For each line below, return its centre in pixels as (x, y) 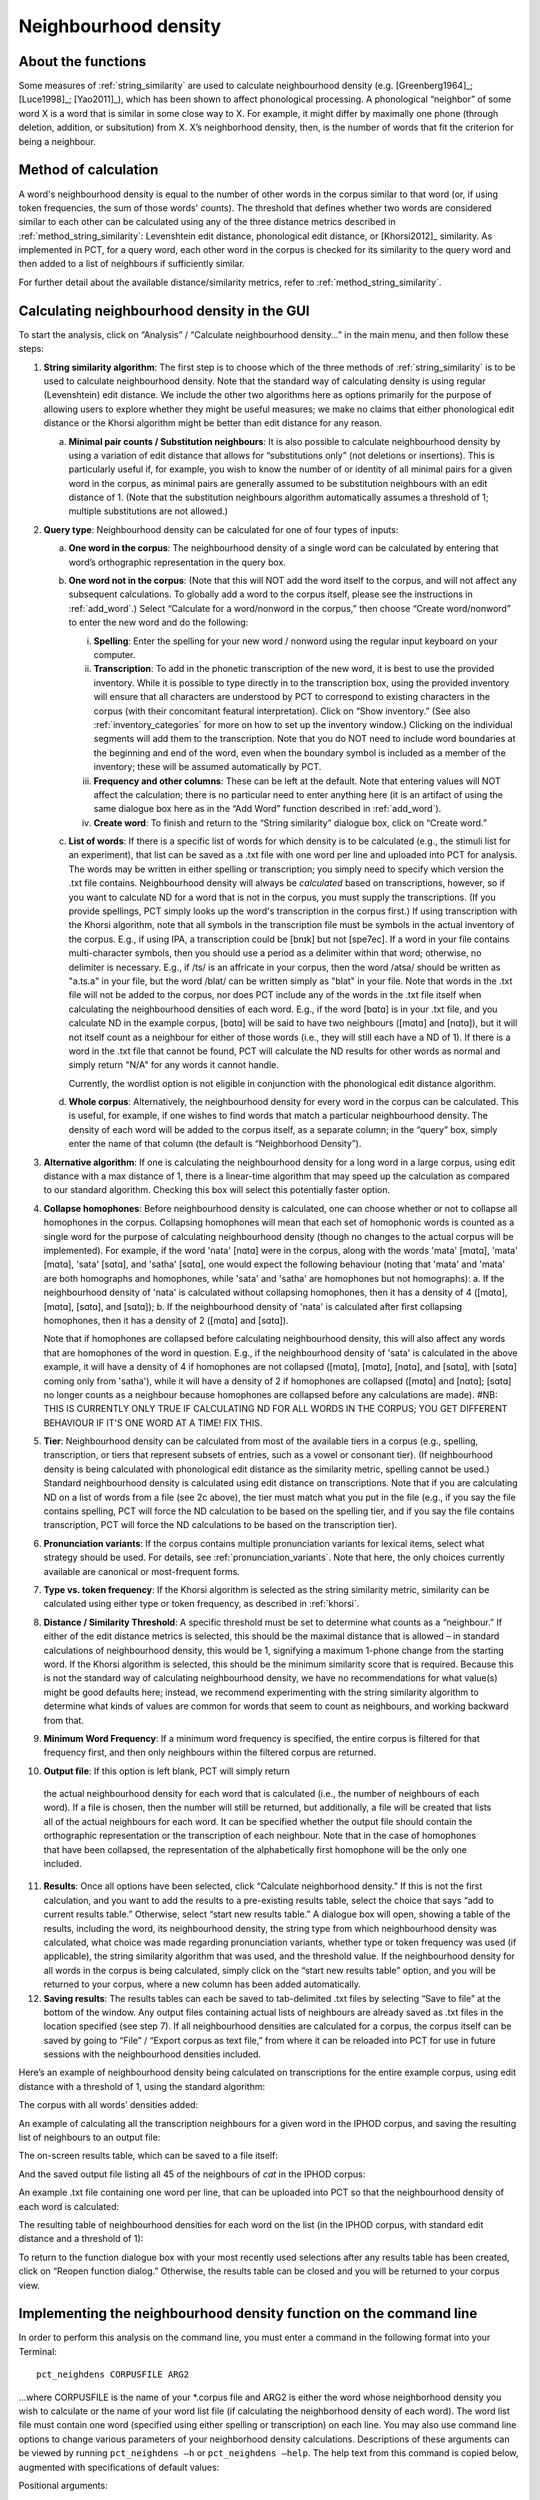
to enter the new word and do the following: (158, 622)
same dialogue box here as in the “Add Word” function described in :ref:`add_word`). (267, 809)
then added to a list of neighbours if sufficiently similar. (131, 264)
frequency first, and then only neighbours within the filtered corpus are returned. (210, 1752)
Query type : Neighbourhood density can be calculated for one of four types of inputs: (221, 529)
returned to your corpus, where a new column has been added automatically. (202, 1984)
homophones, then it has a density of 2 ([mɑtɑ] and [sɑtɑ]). (166, 1320)
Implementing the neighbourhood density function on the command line (248, 2313)
